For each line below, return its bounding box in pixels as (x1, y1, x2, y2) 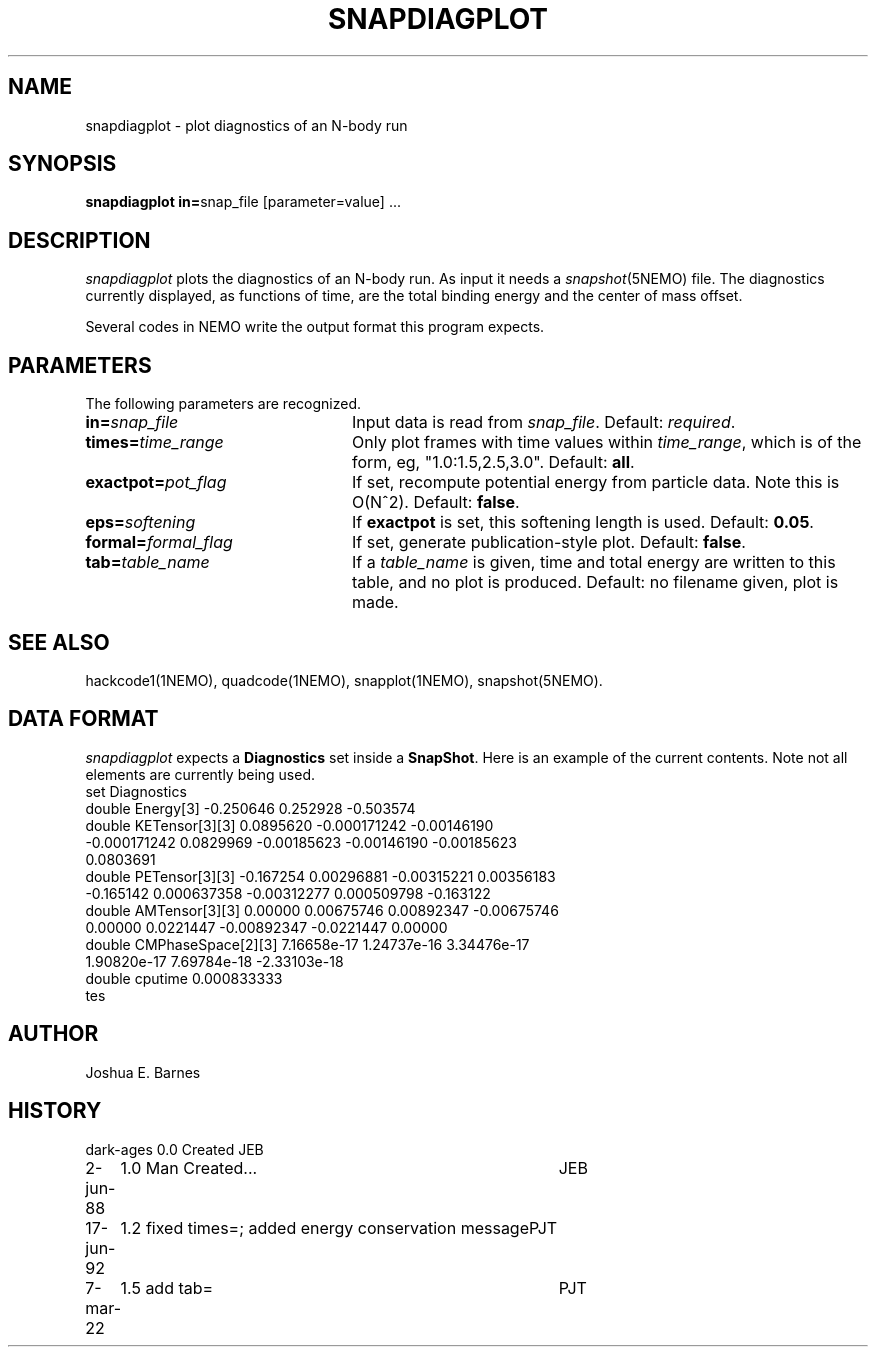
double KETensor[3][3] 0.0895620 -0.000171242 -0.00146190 (85, 816, 494, 834)
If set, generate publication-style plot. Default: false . (351, 532, 746, 553)
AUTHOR (8, 1021, 99, 1047)
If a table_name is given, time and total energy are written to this (351, 552, 836, 573)
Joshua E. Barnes (85, 1063, 201, 1081)
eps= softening (85, 512, 196, 533)
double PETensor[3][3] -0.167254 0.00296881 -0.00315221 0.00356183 (85, 867, 556, 885)
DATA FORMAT (8, 706, 159, 732)
